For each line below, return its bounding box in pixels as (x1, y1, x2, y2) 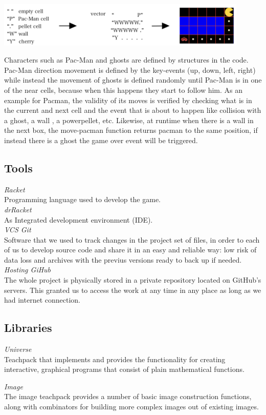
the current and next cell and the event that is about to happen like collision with (4, 105, 261, 115)
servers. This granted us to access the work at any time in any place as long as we (4, 284, 261, 295)
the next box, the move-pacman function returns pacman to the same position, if (4, 125, 258, 135)
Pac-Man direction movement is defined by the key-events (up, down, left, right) (4, 64, 256, 75)
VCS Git (4, 224, 31, 235)
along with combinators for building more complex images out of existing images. (4, 401, 259, 412)
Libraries (4, 320, 52, 335)
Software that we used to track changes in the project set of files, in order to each (4, 234, 260, 245)
